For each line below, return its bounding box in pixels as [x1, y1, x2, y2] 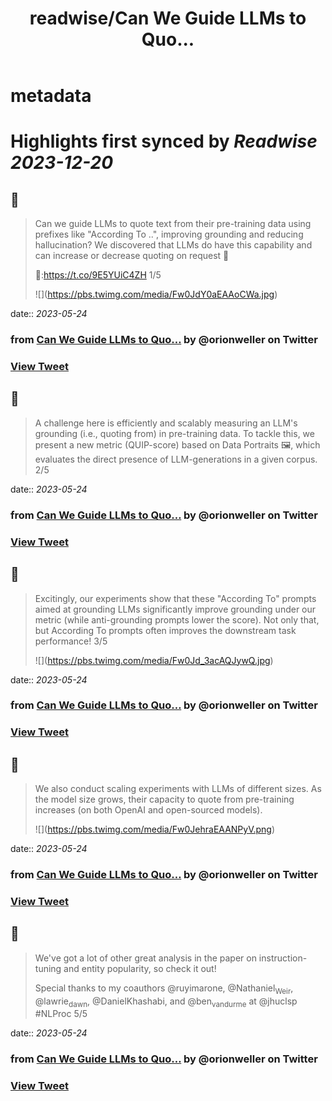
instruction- [258, 952, 308, 964]
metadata [10, 85, 92, 107]
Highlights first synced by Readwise [10, 130, 318, 153]
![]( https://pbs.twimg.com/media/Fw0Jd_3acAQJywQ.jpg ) [34, 654, 274, 666]
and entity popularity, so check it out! [63, 962, 217, 974]
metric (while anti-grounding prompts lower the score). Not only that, [34, 613, 320, 626]
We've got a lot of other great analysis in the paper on [34, 952, 257, 964]
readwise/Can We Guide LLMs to [29, 7, 307, 30]
